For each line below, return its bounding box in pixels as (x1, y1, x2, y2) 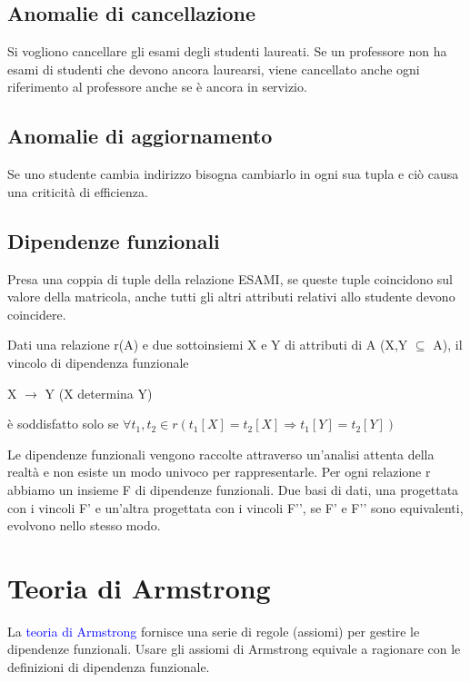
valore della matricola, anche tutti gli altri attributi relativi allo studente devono (7, 287, 455, 306)
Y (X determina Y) (45, 383, 153, 402)
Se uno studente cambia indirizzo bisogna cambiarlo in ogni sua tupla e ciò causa (7, 164, 459, 183)
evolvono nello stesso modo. (7, 516, 161, 535)
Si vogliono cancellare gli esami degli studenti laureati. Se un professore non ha (7, 42, 447, 61)
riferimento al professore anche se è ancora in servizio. (7, 77, 307, 96)
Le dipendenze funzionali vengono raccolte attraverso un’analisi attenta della (7, 444, 435, 463)
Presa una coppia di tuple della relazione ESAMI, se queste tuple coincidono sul (7, 269, 454, 288)
